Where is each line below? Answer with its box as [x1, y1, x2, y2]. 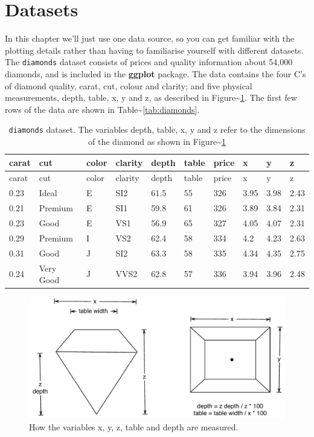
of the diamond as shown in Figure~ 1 [88, 135, 226, 147]
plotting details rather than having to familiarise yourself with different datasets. [5, 43, 304, 56]
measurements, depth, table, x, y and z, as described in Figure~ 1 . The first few [5, 91, 297, 104]
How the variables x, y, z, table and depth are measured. [29, 421, 239, 433]
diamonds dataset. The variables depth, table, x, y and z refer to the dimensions [8, 123, 306, 136]
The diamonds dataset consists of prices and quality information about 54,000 [5, 56, 293, 68]
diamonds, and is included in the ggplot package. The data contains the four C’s [5, 67, 306, 80]
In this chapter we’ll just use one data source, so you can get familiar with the [5, 32, 295, 45]
